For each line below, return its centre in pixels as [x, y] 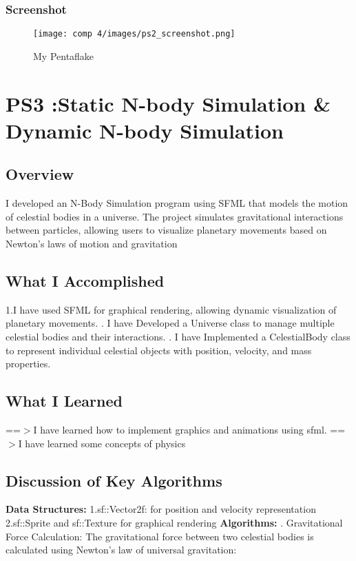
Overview [40, 174]
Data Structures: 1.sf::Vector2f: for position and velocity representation [161, 509]
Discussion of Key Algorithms [114, 480]
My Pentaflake [64, 55]
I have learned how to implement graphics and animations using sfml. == [189, 429]
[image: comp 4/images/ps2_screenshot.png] [134, 34]
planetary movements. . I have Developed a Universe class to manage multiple [170, 323]
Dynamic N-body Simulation [145, 130]
